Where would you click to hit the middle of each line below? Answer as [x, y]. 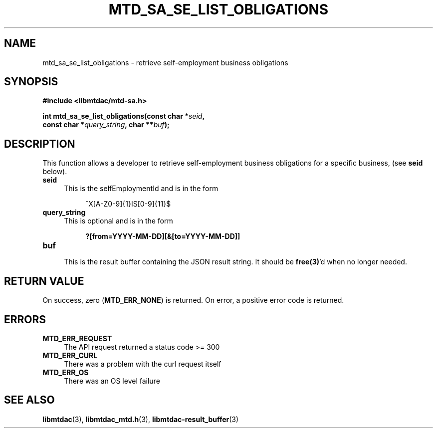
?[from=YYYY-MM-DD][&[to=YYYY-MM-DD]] [163, 236]
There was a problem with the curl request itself [143, 364]
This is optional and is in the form [118, 221]
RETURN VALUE [44, 281]
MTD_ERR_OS [66, 372]
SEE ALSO [29, 400]
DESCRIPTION [40, 144]
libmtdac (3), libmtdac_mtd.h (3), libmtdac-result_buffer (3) [141, 419]
